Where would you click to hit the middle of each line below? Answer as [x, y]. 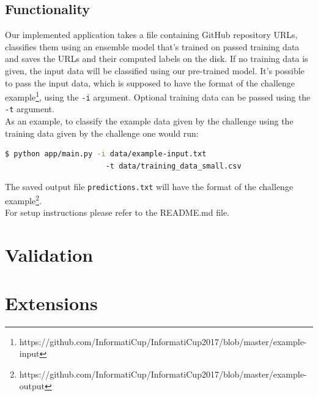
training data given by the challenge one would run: [102, 133]
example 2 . [23, 200]
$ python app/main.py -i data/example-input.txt [106, 154]
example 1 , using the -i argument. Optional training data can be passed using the [158, 96]
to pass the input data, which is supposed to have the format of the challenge [150, 82]
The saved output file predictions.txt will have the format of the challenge [149, 186]
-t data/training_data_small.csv [173, 166]
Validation [49, 255]
